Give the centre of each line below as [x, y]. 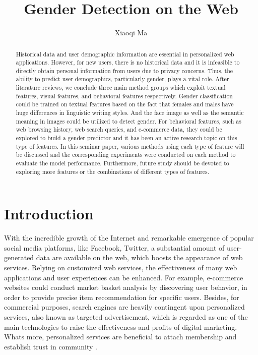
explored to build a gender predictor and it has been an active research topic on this [126, 138]
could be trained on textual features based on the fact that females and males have [125, 104]
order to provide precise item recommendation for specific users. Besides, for [122, 297]
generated [19, 257]
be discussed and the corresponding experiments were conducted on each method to [126, 155]
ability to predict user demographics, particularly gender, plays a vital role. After [122, 79]
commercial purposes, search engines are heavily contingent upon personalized [124, 307]
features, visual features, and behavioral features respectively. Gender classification [124, 96]
